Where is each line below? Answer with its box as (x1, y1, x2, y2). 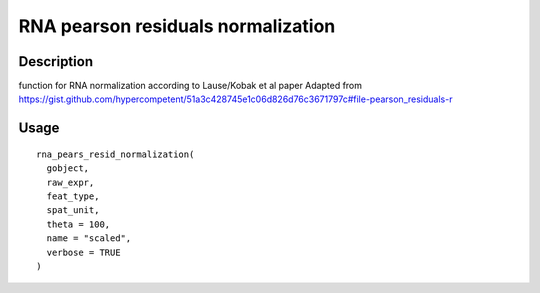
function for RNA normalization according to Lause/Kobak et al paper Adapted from (18, 80, 363, 92)
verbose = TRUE (46, 246, 121, 258)
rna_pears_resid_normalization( (36, 148, 195, 160)
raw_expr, (46, 176, 95, 188)
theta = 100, (46, 218, 111, 230)
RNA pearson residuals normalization (18, 15, 336, 37)
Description (18, 53, 94, 70)
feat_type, (46, 191, 100, 202)
